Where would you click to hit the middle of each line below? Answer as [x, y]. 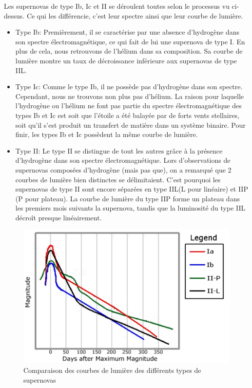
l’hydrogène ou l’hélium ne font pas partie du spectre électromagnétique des [128, 106]
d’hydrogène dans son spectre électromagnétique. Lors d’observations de [123, 160]
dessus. [14, 15]
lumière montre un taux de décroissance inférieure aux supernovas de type [126, 60]
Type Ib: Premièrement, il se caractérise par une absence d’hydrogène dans [127, 32]
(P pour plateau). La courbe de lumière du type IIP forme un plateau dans [127, 198]
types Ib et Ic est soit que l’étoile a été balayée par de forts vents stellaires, [127, 115]
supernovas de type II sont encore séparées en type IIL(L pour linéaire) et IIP [132, 189]
